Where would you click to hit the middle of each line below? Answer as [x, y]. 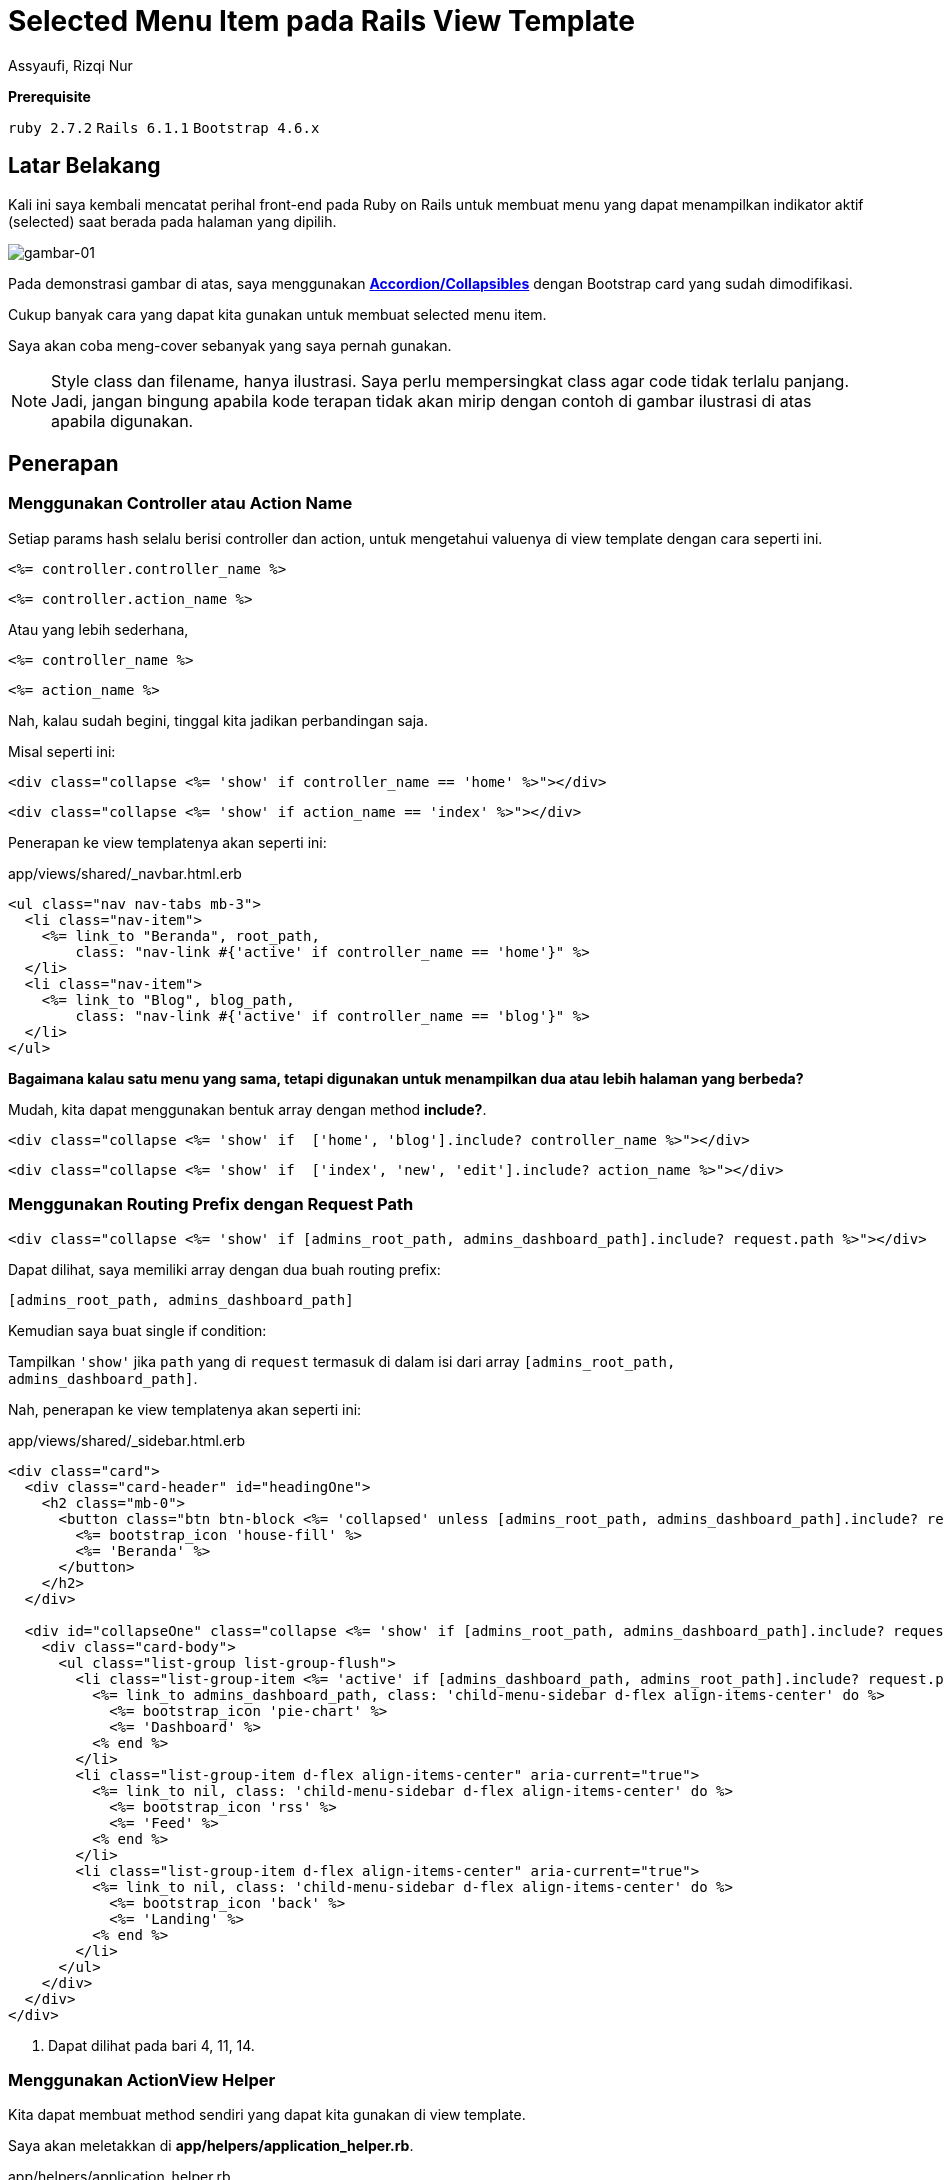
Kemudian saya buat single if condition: [137, 1330]
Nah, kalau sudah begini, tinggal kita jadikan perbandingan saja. [218, 720]
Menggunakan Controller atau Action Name [180, 503]
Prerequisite [49, 96]
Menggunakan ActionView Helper [142, 2079]
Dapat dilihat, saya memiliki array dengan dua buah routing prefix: [224, 1269]
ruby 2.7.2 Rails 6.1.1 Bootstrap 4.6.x [164, 127]
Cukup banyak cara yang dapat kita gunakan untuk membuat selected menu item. [277, 314]
